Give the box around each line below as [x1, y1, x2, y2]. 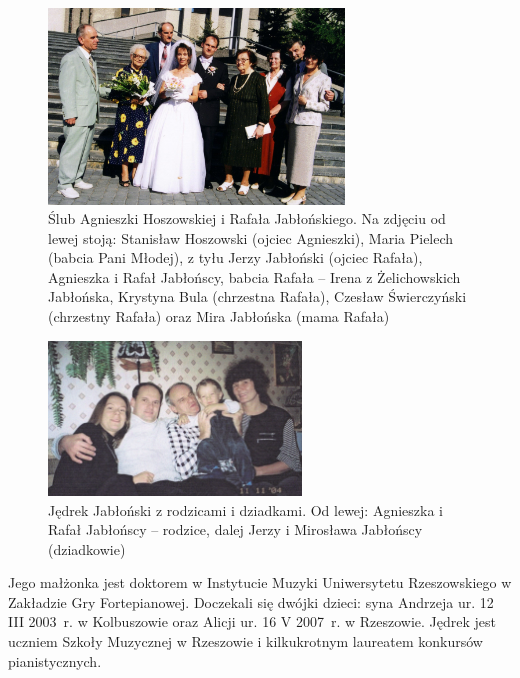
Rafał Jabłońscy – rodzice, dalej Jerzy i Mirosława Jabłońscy [48, 519, 423, 540]
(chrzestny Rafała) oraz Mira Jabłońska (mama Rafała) [48, 306, 390, 327]
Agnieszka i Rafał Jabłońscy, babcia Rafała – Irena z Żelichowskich [48, 266, 461, 287]
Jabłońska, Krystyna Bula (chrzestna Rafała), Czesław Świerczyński [48, 286, 467, 307]
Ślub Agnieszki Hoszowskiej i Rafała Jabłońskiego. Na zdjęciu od [48, 208, 446, 229]
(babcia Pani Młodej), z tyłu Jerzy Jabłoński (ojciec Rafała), [48, 247, 423, 268]
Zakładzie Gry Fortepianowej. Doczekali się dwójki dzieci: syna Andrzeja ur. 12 [8, 591, 494, 612]
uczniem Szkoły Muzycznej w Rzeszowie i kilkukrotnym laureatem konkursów [8, 631, 483, 652]
